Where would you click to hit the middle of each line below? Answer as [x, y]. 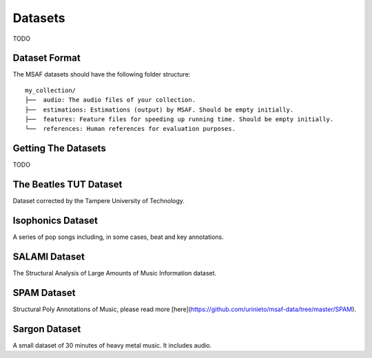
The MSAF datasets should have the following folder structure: [102, 74]
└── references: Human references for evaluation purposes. [130, 129]
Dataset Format [46, 58]
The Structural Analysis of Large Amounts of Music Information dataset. [115, 273]
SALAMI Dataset [49, 256]
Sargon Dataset [47, 329]
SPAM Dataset [44, 293]
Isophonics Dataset [55, 221]
